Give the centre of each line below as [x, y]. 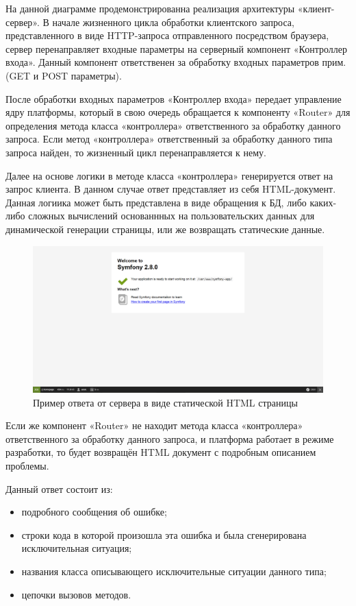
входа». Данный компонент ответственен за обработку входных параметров [162, 62]
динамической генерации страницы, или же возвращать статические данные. [165, 229]
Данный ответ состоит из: [59, 488]
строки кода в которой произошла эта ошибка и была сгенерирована [164, 534]
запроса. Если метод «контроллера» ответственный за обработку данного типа [169, 139]
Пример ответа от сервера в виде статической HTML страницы [165, 402]
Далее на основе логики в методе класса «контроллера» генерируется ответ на [169, 175]
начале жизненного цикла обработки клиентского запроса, [173, 22]
